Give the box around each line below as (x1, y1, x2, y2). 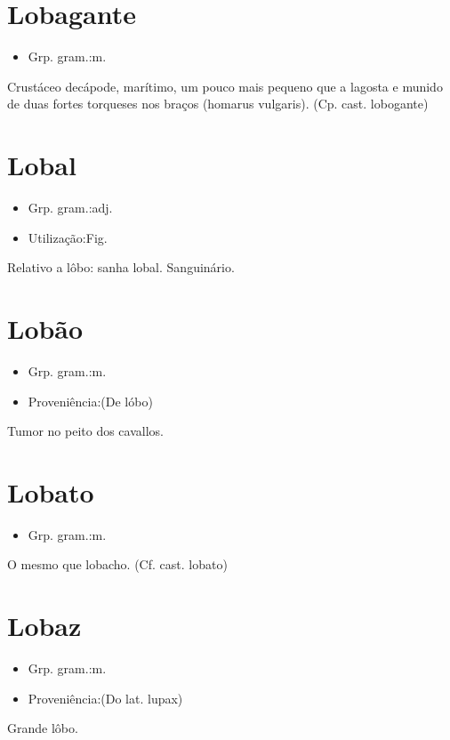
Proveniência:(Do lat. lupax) (28, 688, 183, 707)
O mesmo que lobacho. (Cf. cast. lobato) (7, 555, 228, 574)
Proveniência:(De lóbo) (28, 391, 153, 410)
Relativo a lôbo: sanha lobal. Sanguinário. (7, 258, 235, 277)
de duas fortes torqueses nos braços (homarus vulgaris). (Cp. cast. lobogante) (7, 94, 429, 113)
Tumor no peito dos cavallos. (7, 422, 164, 440)
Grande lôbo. (7, 719, 78, 737)
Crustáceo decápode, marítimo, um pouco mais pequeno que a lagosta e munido (7, 76, 443, 95)
